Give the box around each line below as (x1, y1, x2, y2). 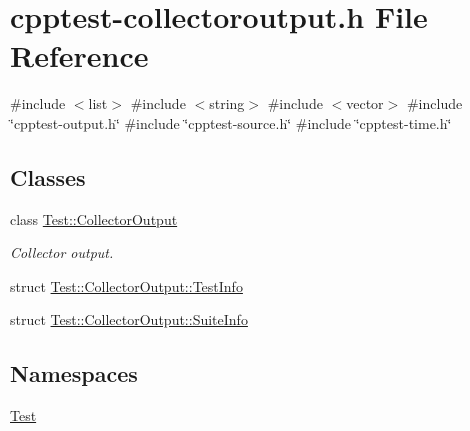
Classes (10, 161, 86, 192)
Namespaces (10, 358, 138, 389)
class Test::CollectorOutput (10, 208, 178, 229)
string (209, 93, 245, 114)
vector (346, 93, 384, 114)
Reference (10, 35, 149, 76)
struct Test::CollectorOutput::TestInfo (10, 275, 243, 296)
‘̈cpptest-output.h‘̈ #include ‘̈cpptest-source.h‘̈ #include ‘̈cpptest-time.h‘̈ (10, 112, 452, 133)
